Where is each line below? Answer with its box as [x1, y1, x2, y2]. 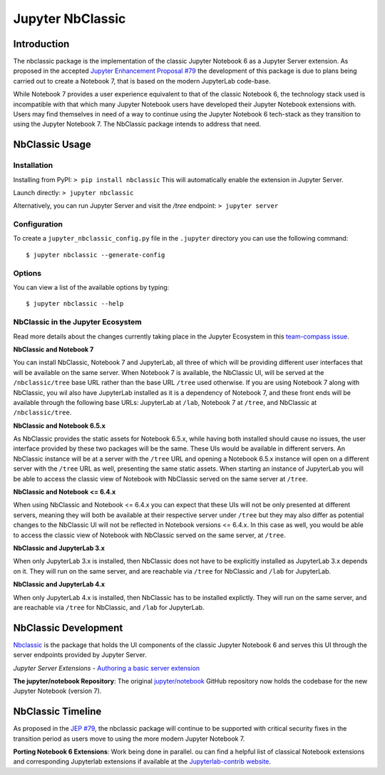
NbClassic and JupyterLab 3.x [13, 544, 105, 552]
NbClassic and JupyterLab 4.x [13, 580, 106, 589]
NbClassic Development [13, 621, 123, 634]
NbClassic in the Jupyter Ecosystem [13, 317, 142, 327]
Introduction [13, 38, 70, 50]
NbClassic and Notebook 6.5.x [13, 421, 106, 430]
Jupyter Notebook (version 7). [13, 686, 102, 696]
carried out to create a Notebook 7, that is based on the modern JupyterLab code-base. [13, 76, 271, 85]
